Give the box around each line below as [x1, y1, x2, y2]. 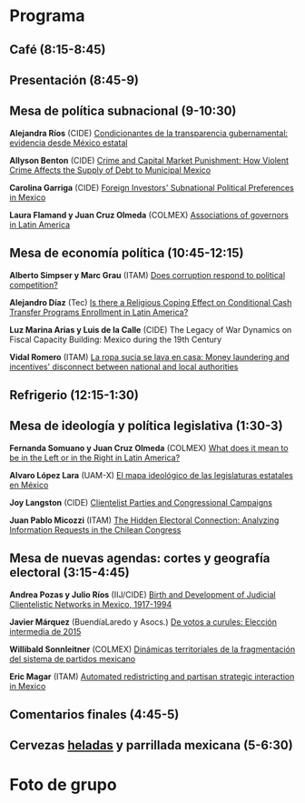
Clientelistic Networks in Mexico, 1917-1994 [9, 598, 172, 609]
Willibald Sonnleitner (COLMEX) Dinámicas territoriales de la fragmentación [9, 643, 296, 655]
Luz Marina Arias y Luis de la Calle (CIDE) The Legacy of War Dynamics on [9, 324, 292, 335]
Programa [9, 5, 85, 26]
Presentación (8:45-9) [9, 72, 139, 87]
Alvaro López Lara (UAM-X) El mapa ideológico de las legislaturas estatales [9, 469, 293, 480]
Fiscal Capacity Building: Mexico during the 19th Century [9, 334, 222, 345]
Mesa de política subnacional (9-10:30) [9, 104, 237, 119]
